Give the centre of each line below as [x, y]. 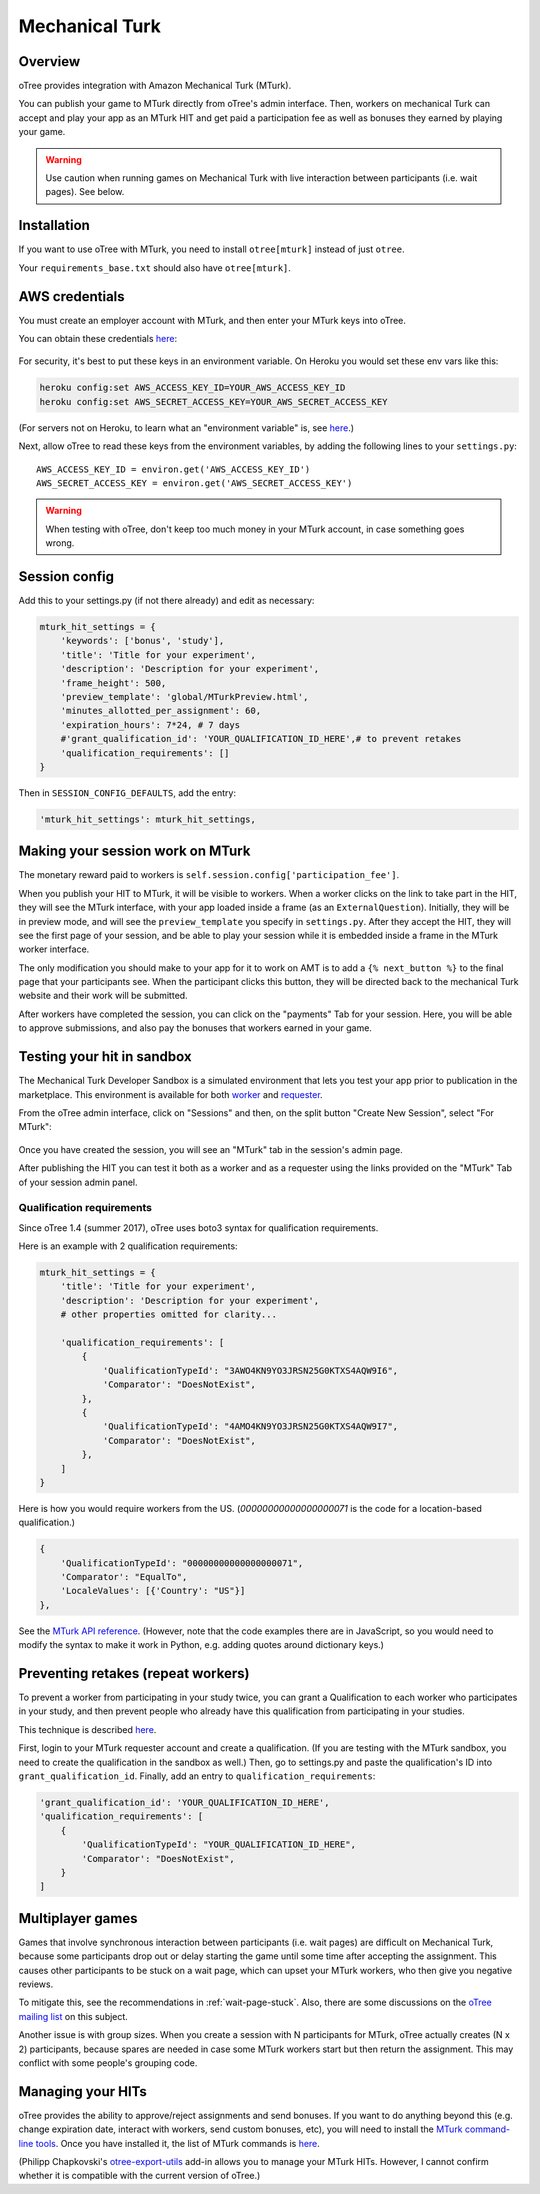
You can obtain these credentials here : [98, 338]
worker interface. [54, 949]
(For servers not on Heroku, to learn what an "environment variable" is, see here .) [186, 427]
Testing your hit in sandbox [105, 1056]
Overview [49, 61]
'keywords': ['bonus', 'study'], [142, 641]
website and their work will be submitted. [103, 996]
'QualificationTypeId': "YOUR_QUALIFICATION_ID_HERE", [219, 1844]
